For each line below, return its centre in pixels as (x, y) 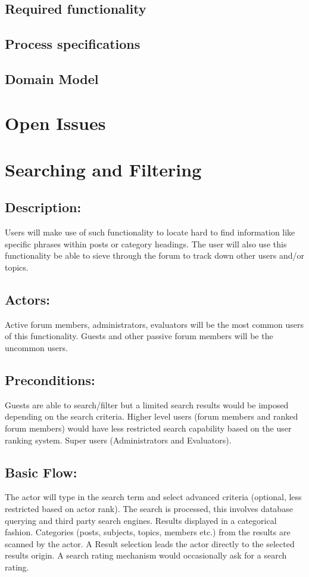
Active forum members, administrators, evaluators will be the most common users (154, 324)
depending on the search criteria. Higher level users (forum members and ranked (152, 416)
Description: (43, 207)
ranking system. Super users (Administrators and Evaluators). (118, 440)
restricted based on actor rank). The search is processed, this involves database (149, 509)
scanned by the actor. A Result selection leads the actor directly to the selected (150, 543)
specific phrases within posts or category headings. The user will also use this (146, 243)
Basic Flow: (41, 472)
